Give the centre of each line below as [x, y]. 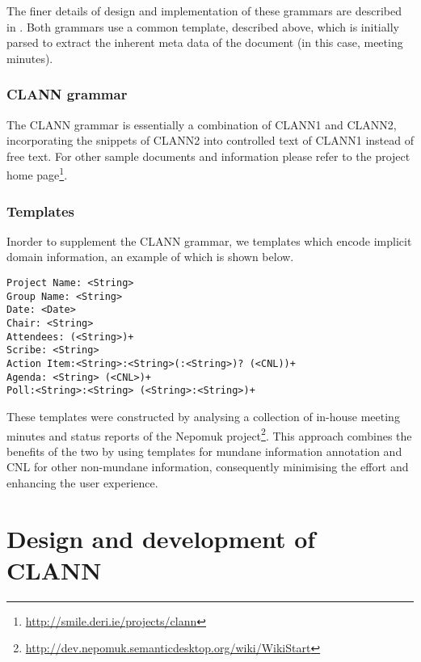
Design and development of [161, 538]
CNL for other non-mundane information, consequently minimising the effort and [208, 467]
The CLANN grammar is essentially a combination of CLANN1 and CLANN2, [202, 124]
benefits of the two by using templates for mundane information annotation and [204, 451]
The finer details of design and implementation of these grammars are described [204, 11]
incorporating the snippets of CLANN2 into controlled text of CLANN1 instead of [210, 140]
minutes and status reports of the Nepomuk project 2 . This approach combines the [209, 434]
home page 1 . [37, 174]
